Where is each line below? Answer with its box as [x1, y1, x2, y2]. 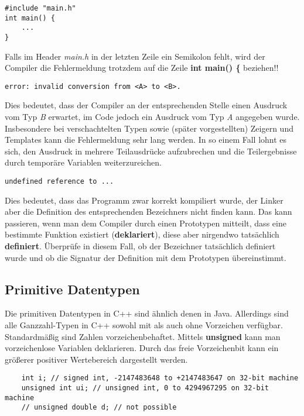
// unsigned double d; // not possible [21, 403, 177, 412]
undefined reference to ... [5, 177, 114, 186]
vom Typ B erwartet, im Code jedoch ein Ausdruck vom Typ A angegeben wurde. [5, 111, 300, 123]
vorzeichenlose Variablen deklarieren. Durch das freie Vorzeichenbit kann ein [5, 342, 279, 354]
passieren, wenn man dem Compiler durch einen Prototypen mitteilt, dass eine [5, 216, 286, 229]
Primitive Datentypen [5, 280, 140, 298]
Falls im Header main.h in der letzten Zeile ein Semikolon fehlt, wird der [5, 50, 265, 62]
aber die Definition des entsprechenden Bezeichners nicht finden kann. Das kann [5, 205, 292, 218]
